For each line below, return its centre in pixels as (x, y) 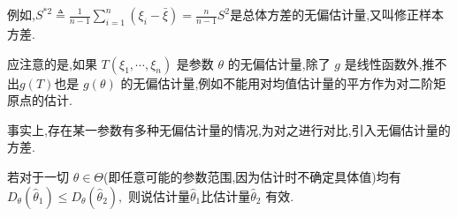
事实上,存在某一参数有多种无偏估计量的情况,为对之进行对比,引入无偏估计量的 (229, 129)
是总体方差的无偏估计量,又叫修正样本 (337, 14)
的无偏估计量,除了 (279, 63)
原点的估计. (40, 100)
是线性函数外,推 (389, 63)
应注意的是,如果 (52, 63)
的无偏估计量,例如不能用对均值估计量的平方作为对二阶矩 (283, 82)
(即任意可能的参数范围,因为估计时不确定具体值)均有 (252, 176)
